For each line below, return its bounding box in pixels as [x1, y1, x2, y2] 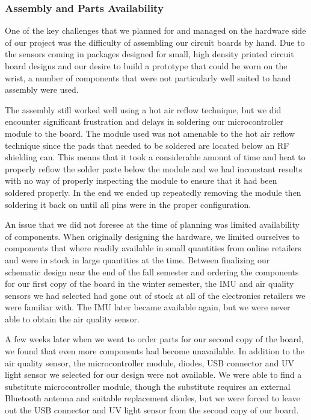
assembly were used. [5, 83, 79, 96]
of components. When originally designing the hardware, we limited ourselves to [5, 230, 300, 242]
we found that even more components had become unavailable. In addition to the [5, 345, 304, 357]
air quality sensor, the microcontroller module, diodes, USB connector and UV [5, 356, 294, 369]
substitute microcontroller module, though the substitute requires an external [5, 380, 291, 392]
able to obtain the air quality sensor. [5, 312, 140, 325]
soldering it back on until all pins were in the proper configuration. [5, 198, 251, 210]
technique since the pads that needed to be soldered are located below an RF [5, 139, 289, 151]
